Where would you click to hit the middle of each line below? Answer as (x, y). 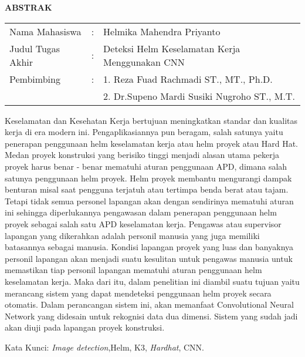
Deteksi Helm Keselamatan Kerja (172, 48)
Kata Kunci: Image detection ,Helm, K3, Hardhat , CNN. (105, 347)
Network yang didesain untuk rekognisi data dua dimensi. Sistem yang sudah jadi (151, 316)
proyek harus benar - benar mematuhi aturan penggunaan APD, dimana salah (146, 166)
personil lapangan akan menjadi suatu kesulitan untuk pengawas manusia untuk (149, 258)
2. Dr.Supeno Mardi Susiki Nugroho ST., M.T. (199, 96)
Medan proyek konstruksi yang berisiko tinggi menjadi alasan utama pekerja (142, 155)
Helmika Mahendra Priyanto (162, 31)
